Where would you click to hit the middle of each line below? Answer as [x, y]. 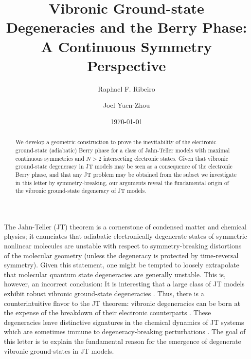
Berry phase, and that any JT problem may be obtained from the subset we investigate [126, 174]
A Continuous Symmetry [126, 46]
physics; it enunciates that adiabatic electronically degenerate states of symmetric [125, 236]
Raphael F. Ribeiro [126, 88]
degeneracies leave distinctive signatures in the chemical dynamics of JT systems [124, 322]
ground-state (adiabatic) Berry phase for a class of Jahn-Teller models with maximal [123, 150]
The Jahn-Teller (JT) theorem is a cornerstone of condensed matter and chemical [125, 226]
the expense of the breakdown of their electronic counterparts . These [108, 312]
